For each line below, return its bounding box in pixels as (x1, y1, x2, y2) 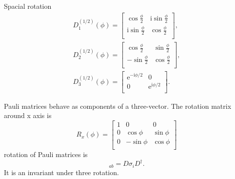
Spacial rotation (4, 1, 52, 11)
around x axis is (4, 110, 52, 120)
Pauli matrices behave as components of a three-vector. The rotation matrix (4, 100, 232, 111)
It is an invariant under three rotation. (4, 167, 119, 177)
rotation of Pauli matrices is (4, 149, 88, 159)
